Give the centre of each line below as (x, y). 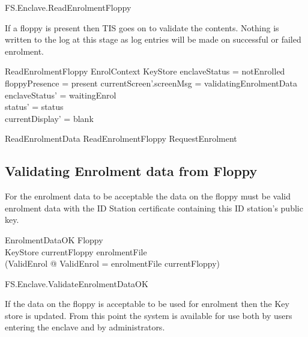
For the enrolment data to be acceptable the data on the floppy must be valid (148, 196)
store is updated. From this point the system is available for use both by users (149, 315)
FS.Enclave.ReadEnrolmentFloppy (68, 7)
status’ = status (34, 107)
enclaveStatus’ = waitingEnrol (61, 95)
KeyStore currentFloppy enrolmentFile (76, 251)
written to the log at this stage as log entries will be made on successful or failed (153, 39)
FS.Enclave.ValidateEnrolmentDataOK (77, 283)
